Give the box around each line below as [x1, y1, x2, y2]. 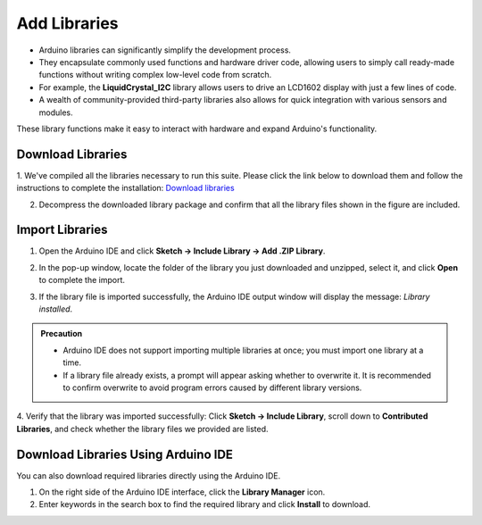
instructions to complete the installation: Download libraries [16, 183, 236, 194]
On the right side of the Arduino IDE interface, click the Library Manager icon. [38, 487, 326, 497]
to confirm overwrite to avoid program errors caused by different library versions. [62, 382, 362, 393]
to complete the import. [38, 275, 125, 286]
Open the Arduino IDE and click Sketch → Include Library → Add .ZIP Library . [38, 246, 326, 256]
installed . [38, 304, 73, 314]
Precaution [40, 329, 83, 339]
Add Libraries [16, 13, 120, 33]
